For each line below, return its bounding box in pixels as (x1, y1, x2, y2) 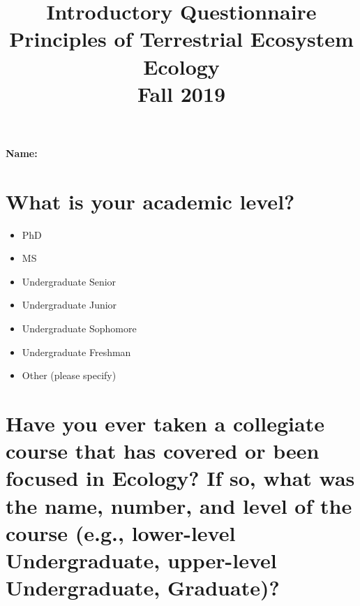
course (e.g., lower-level (6, 518, 236, 547)
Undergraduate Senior (22, 274, 117, 288)
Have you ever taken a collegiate (6, 409, 324, 437)
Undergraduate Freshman (22, 344, 131, 359)
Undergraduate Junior (22, 297, 117, 312)
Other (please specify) (22, 368, 117, 383)
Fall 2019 (137, 79, 226, 108)
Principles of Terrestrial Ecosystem (9, 24, 354, 53)
